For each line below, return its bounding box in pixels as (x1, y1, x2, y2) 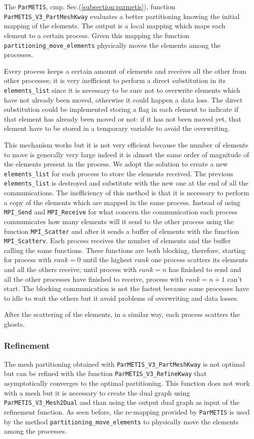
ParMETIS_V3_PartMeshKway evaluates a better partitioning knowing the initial (4, 11, 240, 21)
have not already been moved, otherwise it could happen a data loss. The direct (4, 94, 243, 105)
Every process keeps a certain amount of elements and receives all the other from (4, 65, 247, 76)
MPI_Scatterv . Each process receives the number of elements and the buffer (4, 235, 231, 246)
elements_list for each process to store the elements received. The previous (4, 168, 233, 178)
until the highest (83, 254, 132, 265)
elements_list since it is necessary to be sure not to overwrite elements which (4, 84, 240, 95)
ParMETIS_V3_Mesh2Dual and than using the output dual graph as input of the (4, 397, 240, 407)
